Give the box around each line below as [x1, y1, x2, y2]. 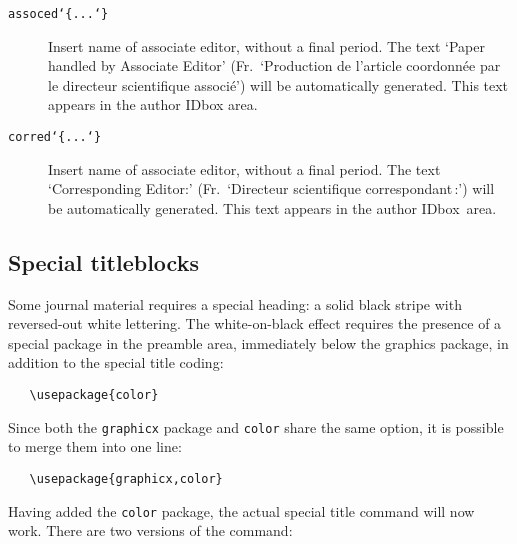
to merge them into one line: [8, 436, 182, 457]
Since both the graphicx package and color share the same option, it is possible [8, 416, 504, 437]
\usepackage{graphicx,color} [29, 471, 223, 486]
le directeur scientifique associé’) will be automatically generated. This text [48, 74, 509, 95]
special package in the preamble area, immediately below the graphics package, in [8, 332, 509, 353]
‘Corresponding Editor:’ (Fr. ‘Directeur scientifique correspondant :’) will [48, 178, 495, 199]
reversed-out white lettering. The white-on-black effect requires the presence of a [8, 313, 502, 334]
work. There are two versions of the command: [8, 520, 293, 541]
